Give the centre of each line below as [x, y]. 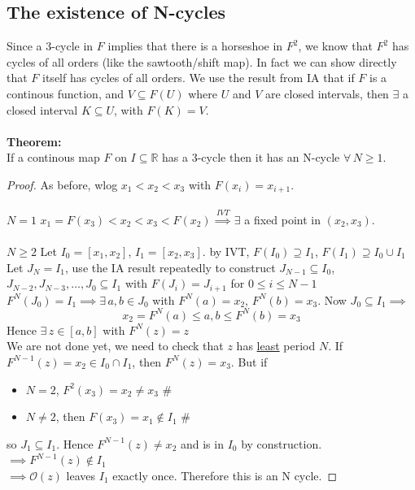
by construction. [282, 443]
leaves [81, 475]
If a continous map [53, 157]
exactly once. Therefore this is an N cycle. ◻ [225, 475]
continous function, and [66, 93]
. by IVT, [226, 251]
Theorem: [34, 141]
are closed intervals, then [327, 93]
